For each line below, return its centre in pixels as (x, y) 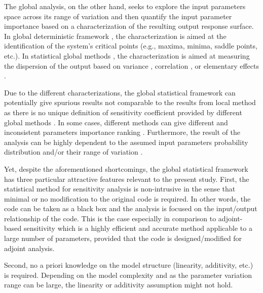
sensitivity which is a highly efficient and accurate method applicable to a (138, 228)
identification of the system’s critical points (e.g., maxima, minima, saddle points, (131, 46)
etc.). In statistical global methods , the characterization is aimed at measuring (127, 55)
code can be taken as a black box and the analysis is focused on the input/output (131, 208)
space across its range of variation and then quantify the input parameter (118, 16)
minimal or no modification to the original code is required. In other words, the (127, 198)
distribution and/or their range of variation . (73, 152)
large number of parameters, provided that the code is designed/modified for (123, 238)
